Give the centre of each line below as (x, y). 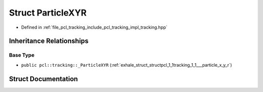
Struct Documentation (43, 79)
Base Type (22, 55)
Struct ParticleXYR (48, 13)
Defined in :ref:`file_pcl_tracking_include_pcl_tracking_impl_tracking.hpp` (94, 27)
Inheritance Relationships (49, 41)
